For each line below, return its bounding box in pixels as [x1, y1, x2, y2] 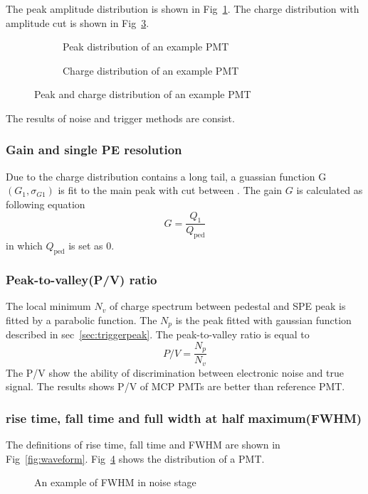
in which [6, 238, 43, 253]
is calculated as [296, 183, 363, 198]
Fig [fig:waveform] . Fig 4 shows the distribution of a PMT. [6, 451, 265, 466]
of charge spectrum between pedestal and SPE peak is [109, 299, 346, 313]
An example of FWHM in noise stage [34, 475, 196, 490]
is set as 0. [68, 238, 115, 253]
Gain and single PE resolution [6, 141, 182, 159]
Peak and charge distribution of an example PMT [34, 87, 251, 102]
